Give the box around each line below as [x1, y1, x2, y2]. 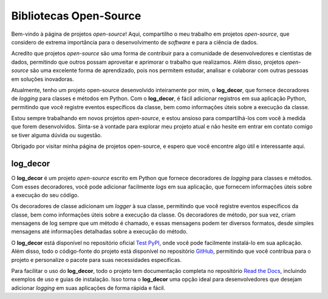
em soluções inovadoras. [11, 75, 74, 82]
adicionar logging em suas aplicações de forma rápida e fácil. [11, 284, 166, 291]
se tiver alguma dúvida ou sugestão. [11, 131, 103, 139]
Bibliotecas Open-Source [11, 9, 142, 22]
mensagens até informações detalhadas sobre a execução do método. [11, 228, 188, 235]
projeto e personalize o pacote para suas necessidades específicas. [11, 256, 182, 263]
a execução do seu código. [11, 191, 79, 198]
